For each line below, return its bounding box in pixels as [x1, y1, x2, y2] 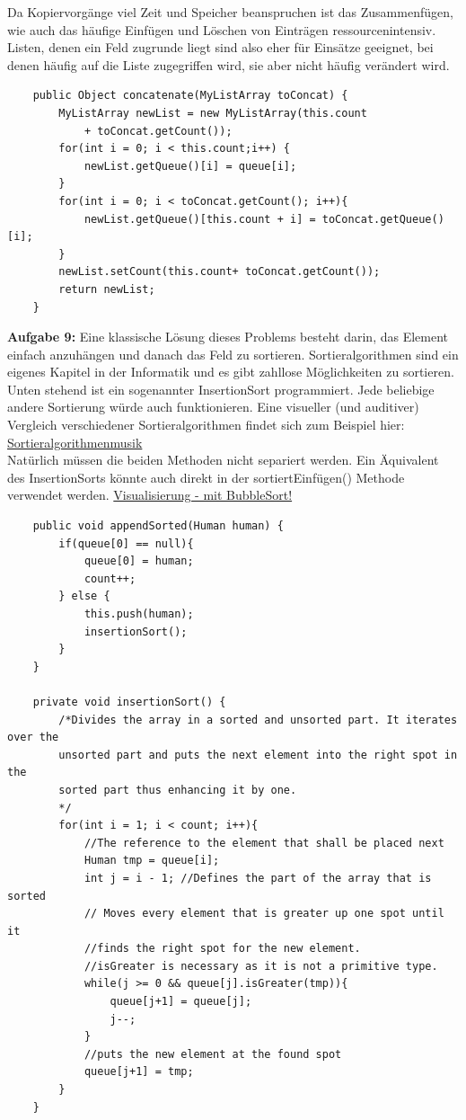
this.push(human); [84, 608, 194, 620]
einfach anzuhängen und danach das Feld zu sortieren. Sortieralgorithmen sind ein [7, 344, 459, 363]
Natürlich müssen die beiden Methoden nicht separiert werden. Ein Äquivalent [7, 450, 439, 469]
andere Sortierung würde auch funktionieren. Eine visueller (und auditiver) [7, 397, 419, 416]
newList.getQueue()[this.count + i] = [84, 212, 316, 226]
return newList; [58, 282, 155, 296]
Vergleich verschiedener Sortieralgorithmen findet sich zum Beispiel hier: [7, 415, 405, 434]
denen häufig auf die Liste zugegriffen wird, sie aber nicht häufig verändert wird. [7, 55, 450, 74]
